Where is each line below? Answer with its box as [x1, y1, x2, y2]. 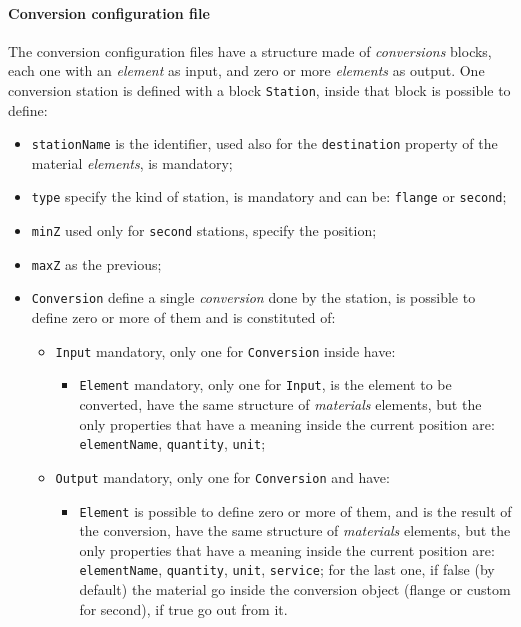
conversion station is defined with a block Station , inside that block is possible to [8, 79, 511, 100]
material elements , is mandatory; [31, 152, 233, 173]
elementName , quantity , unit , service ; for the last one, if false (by [79, 559, 495, 580]
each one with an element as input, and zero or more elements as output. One [8, 60, 485, 81]
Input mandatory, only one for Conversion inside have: [55, 340, 396, 361]
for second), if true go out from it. [79, 598, 288, 619]
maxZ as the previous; [31, 253, 162, 274]
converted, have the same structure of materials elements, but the [79, 394, 482, 415]
